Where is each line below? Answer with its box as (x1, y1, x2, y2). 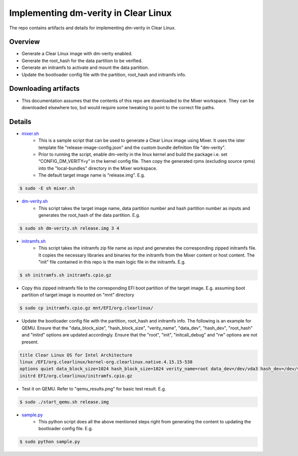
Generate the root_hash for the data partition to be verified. (21, 58, 143, 64)
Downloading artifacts (9, 84, 80, 93)
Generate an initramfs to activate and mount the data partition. (21, 65, 149, 70)
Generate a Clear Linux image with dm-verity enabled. (21, 51, 133, 57)
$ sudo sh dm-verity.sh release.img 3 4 (19, 225, 119, 231)
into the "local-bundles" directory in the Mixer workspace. (38, 165, 157, 171)
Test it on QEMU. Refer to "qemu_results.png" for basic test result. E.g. (21, 386, 166, 391)
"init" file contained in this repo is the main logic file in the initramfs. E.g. (38, 259, 186, 265)
